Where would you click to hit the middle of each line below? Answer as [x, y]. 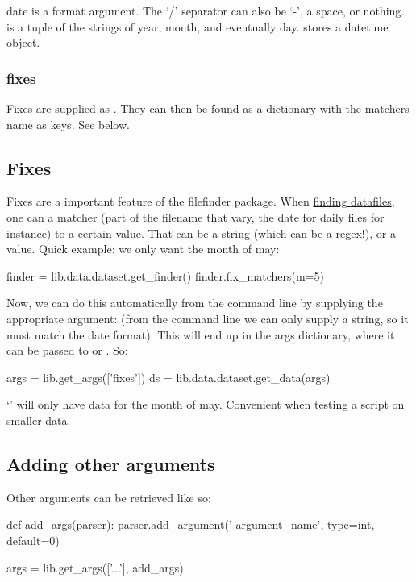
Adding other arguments [111, 463]
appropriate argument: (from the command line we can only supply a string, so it [208, 318]
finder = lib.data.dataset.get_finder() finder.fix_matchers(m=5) [165, 275]
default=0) [33, 540]
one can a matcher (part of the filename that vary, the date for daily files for [196, 216]
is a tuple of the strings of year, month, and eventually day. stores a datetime [198, 26]
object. [23, 42]
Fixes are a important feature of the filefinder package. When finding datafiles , [201, 201]
